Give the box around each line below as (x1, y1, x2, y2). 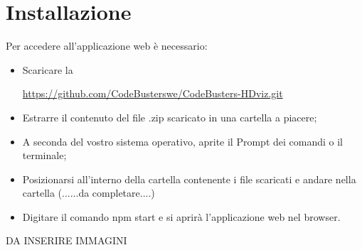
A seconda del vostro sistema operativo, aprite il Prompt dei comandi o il (22, 134, 343, 148)
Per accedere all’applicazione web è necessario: (6, 38, 208, 53)
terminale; (22, 148, 67, 163)
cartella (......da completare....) (22, 185, 155, 200)
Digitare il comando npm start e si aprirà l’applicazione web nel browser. (22, 209, 341, 224)
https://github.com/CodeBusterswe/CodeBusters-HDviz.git (22, 86, 283, 101)
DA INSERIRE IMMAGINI (6, 233, 127, 248)
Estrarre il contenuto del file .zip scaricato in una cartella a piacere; (22, 109, 317, 124)
